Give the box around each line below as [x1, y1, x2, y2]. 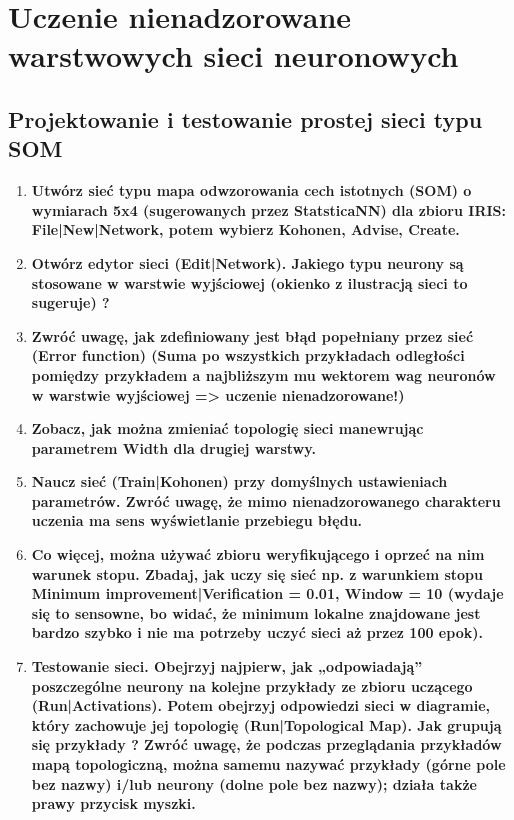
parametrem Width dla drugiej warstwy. [31, 437, 316, 458]
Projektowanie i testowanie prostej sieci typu [8, 103, 483, 134]
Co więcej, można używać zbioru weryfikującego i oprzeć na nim [31, 544, 485, 565]
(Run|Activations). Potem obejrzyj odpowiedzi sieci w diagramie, [31, 695, 491, 716]
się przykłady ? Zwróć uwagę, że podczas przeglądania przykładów [31, 734, 502, 755]
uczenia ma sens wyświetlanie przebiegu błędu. [31, 510, 363, 531]
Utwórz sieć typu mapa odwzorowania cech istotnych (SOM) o [31, 180, 472, 201]
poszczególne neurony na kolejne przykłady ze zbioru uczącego [31, 675, 473, 696]
